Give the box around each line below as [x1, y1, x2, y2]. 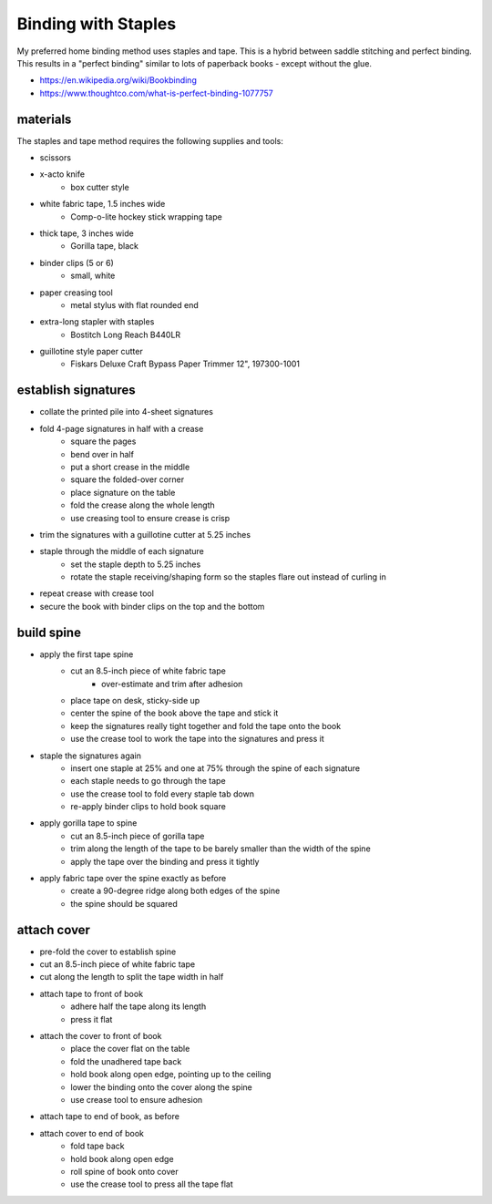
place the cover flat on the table [70, 1044, 190, 1055]
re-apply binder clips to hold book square [70, 801, 227, 812]
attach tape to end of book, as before [39, 1111, 179, 1122]
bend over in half [70, 448, 134, 459]
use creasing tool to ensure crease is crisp [70, 512, 231, 523]
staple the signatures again [39, 750, 141, 761]
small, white [70, 270, 116, 282]
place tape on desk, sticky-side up [70, 695, 200, 705]
